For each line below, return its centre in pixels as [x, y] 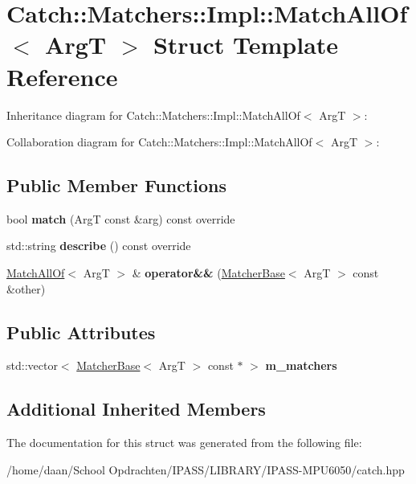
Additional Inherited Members [136, 409]
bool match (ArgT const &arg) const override [121, 218]
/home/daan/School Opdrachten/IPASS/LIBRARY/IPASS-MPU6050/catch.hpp [206, 469]
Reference [62, 76]
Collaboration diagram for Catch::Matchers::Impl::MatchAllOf [159, 142]
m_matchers [301, 365]
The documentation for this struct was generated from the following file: [184, 443]
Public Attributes [81, 332]
